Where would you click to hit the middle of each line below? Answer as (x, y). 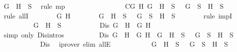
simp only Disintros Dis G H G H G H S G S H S (118, 34)
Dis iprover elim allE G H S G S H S (134, 44)
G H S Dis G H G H (92, 25)
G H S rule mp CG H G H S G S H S (114, 6)
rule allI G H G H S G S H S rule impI (118, 15)
